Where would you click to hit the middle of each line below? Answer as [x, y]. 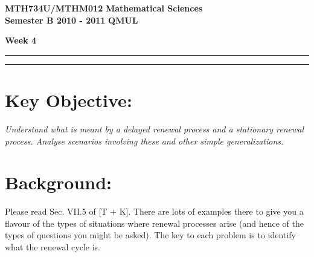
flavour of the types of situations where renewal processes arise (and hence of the [154, 223]
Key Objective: [69, 99]
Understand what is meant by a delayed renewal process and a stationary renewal [155, 128]
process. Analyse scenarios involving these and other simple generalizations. [144, 141]
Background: [59, 182]
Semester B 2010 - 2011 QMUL [72, 20]
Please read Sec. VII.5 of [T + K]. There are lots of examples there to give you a [154, 211]
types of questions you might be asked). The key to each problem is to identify [150, 235]
